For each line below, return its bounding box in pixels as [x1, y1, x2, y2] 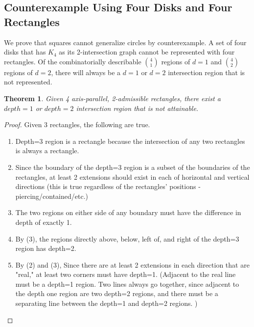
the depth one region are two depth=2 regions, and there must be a [15, 288, 218, 299]
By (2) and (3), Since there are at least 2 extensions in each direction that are [15, 259, 250, 270]
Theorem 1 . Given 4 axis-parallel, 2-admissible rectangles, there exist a [4, 93, 221, 103]
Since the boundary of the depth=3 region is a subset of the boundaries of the [15, 162, 250, 172]
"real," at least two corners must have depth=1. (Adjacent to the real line [15, 269, 236, 279]
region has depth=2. [15, 243, 76, 253]
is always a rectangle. [15, 145, 79, 156]
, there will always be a [51, 67, 121, 77]
